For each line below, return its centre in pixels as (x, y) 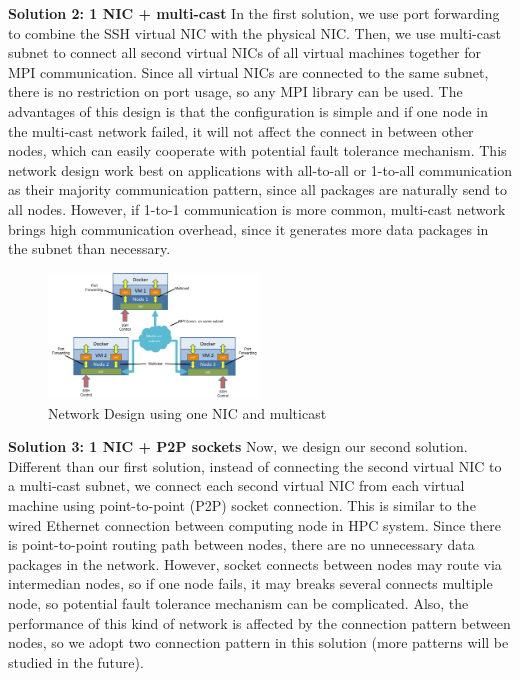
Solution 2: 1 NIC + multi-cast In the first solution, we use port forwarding (254, 13)
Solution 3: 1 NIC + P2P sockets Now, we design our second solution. (238, 446)
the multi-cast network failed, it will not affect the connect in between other (241, 130)
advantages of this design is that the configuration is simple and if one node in (248, 110)
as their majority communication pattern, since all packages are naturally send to (258, 189)
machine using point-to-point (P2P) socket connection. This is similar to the (242, 504)
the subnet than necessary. (89, 248)
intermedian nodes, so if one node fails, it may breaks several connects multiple (250, 583)
